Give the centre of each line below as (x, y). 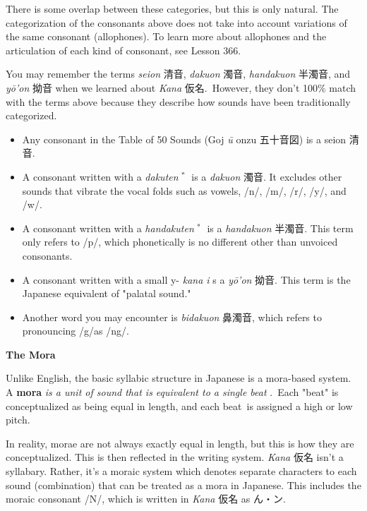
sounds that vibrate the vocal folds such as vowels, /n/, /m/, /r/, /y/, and (184, 190)
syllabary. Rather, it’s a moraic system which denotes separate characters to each (181, 471)
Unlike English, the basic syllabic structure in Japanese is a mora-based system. (179, 378)
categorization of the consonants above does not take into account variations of (176, 22)
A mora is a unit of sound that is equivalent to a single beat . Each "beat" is (172, 392)
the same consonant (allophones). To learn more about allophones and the (166, 36)
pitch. (18, 420)
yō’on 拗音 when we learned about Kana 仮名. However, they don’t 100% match (181, 87)
